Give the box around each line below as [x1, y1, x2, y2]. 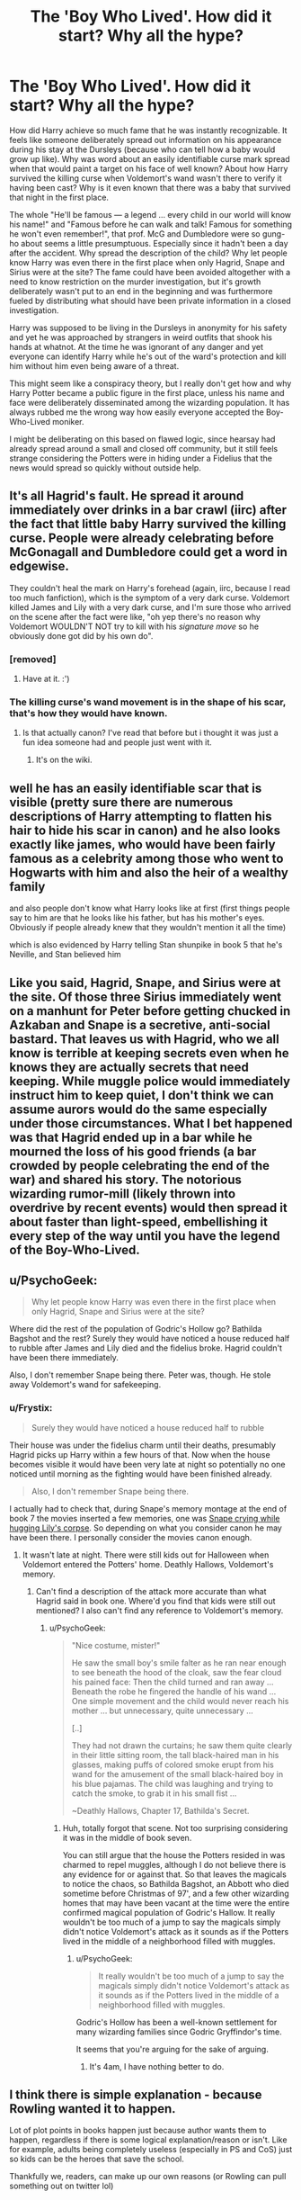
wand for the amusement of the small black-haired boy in [71, 1768, 284, 1779]
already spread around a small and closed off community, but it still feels [9, 443, 279, 453]
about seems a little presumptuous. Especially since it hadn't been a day [21, 238, 289, 248]
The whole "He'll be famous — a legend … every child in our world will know [9, 209, 292, 220]
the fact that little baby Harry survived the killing [9, 516, 287, 532]
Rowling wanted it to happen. [9, 2101, 176, 2116]
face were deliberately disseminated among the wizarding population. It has [9, 397, 290, 408]
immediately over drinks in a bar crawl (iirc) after [9, 502, 288, 518]
